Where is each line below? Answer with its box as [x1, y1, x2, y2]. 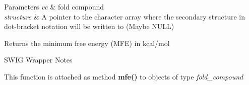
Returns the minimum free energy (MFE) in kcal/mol [4, 37, 170, 48]
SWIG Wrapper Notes [4, 54, 73, 65]
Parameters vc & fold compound [4, 1, 104, 11]
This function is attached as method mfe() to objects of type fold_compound [4, 71, 243, 81]
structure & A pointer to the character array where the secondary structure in [4, 11, 245, 21]
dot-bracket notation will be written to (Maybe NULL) [4, 21, 174, 31]
